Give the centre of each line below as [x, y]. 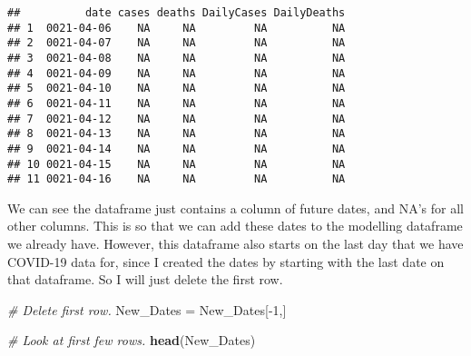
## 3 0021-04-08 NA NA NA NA [177, 58]
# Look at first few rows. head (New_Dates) [132, 340]
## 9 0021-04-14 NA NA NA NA [177, 148]
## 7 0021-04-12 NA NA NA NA [177, 119]
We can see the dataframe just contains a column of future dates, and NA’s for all [235, 208]
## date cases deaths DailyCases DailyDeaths [177, 13]
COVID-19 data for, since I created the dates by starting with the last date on [226, 261]
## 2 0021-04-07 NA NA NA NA [177, 43]
